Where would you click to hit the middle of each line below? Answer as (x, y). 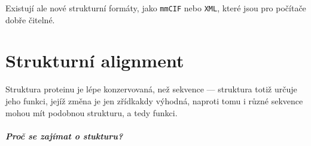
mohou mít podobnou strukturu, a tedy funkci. (92, 112)
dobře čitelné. (30, 19)
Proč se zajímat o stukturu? (64, 136)
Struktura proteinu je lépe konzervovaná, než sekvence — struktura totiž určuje (151, 89)
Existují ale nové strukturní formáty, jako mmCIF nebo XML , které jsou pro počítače (156, 8)
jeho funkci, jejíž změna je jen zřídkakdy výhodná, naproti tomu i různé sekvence (154, 100)
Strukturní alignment (95, 60)
